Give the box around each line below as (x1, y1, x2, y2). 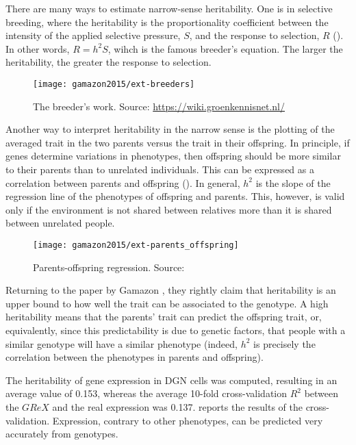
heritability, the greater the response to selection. (5, 55, 212, 69)
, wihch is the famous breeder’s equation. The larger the (107, 41, 343, 55)
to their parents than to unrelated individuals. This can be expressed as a (5, 162, 314, 176)
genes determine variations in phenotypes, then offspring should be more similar (5, 149, 341, 163)
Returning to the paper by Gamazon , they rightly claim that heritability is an (5, 283, 336, 297)
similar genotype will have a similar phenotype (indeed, (5, 336, 238, 351)
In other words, (5, 41, 70, 55)
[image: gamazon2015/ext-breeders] (33, 79, 195, 89)
